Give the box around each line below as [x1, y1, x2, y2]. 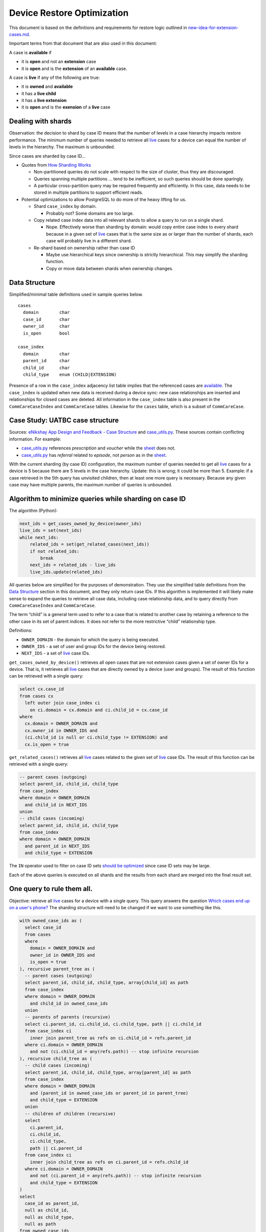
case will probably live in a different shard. [46, 238, 133, 244]
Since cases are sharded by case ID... [9, 153, 86, 159]
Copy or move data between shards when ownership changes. [46, 265, 173, 271]
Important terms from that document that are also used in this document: [9, 40, 157, 46]
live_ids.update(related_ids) [30, 569, 103, 575]
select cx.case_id [19, 686, 64, 692]
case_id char [23, 316, 70, 322]
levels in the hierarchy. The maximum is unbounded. [9, 144, 115, 150]
